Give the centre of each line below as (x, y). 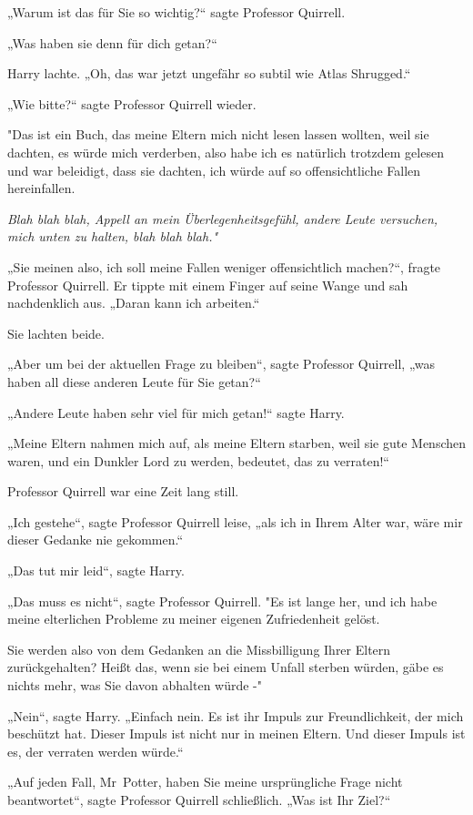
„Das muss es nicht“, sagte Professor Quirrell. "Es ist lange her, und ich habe (222, 601)
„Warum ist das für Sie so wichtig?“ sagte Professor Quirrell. (176, 12)
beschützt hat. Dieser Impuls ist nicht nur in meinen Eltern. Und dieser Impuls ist (236, 733)
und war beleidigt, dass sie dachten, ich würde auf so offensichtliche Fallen (214, 170)
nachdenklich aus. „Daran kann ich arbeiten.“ (134, 303)
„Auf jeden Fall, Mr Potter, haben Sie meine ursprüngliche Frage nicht (205, 782)
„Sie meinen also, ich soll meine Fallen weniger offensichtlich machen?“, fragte (224, 266)
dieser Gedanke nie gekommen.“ (96, 540)
